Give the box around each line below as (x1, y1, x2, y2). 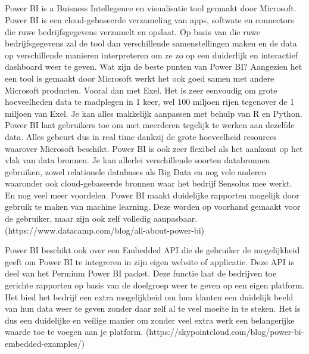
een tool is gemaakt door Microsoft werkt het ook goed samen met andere (5, 72, 274, 84)
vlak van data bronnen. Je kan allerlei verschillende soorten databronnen (5, 154, 270, 166)
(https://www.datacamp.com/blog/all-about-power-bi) (5, 223, 204, 236)
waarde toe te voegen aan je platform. (5, 325, 143, 338)
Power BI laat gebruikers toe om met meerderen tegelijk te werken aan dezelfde (5, 119, 295, 131)
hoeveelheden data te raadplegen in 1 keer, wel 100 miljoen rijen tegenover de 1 (5, 95, 295, 108)
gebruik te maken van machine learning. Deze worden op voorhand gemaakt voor (5, 200, 301, 213)
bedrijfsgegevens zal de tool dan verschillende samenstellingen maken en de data (5, 37, 297, 49)
